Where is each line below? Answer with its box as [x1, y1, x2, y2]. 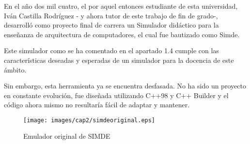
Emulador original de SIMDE [23, 130, 110, 141]
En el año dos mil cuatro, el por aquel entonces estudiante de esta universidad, [4, 1, 238, 11]
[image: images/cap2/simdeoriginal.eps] [23, 116, 156, 124]
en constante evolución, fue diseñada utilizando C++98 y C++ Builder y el [4, 90, 229, 100]
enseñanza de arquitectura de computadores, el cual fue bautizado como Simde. [4, 29, 240, 39]
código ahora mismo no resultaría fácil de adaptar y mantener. [4, 100, 190, 110]
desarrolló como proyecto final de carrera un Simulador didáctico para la [4, 20, 219, 30]
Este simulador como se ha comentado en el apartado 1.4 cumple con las [4, 45, 219, 56]
